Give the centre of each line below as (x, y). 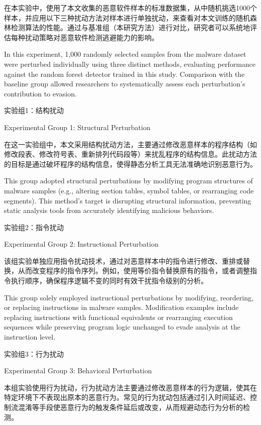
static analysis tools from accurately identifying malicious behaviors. (109, 210)
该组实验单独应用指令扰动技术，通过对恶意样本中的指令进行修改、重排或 (123, 260)
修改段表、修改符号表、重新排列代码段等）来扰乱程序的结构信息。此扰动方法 (130, 154)
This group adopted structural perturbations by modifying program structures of (128, 181)
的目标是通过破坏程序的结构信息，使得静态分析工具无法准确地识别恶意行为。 (130, 164)
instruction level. (30, 337)
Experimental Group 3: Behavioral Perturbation (78, 370)
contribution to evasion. (40, 93)
